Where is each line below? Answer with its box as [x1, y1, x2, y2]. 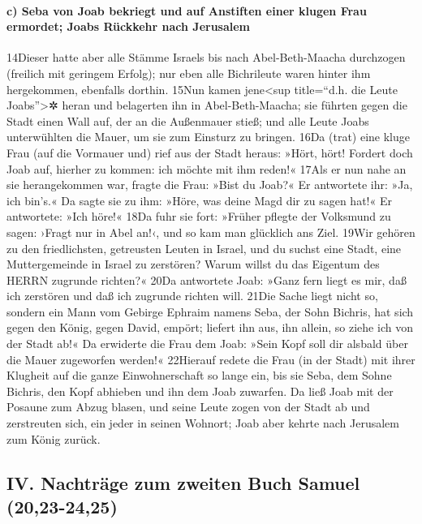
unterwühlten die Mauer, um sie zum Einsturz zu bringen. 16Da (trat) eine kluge [6, 128, 410, 145]
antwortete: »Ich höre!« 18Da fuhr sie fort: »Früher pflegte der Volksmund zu [6, 208, 391, 225]
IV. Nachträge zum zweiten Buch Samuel [6, 470, 360, 495]
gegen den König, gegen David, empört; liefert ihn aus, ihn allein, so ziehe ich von [6, 319, 413, 336]
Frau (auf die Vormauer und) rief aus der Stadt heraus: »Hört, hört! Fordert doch [6, 144, 413, 161]
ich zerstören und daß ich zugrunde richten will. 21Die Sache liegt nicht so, [6, 287, 378, 304]
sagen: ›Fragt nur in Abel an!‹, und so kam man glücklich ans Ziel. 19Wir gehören [6, 223, 416, 240]
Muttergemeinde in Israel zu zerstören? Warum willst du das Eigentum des [6, 256, 380, 273]
